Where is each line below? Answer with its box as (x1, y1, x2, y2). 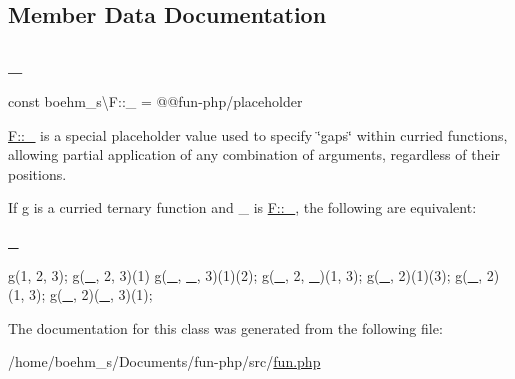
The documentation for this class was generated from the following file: (8, 317, 443, 338)
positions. (8, 163, 67, 184)
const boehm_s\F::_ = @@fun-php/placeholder (8, 91, 303, 111)
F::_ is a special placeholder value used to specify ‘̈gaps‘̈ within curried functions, (8, 124, 508, 145)
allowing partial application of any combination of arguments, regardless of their (8, 144, 501, 165)
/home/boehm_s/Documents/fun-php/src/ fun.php (8, 351, 321, 372)
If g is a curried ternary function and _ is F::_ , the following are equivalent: (8, 197, 477, 218)
